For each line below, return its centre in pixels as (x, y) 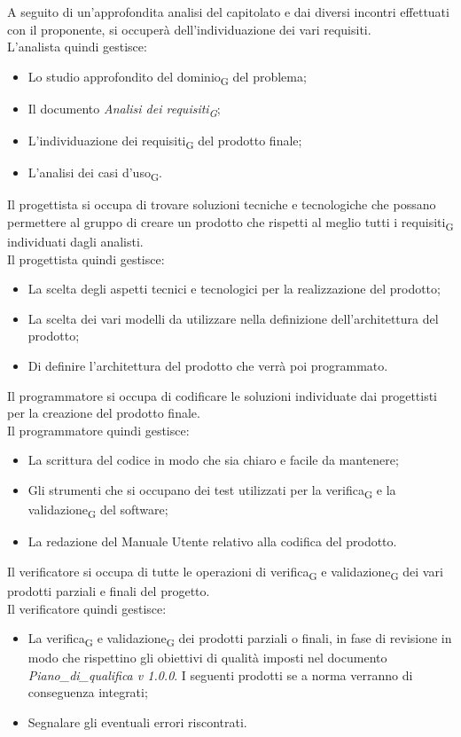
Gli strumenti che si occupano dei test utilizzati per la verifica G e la (212, 490)
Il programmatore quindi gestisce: (98, 430)
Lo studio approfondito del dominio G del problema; (167, 77)
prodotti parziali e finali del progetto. (109, 590)
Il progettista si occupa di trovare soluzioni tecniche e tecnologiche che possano (222, 204)
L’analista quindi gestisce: (77, 47)
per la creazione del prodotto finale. (104, 413)
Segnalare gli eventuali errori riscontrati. (137, 722)
